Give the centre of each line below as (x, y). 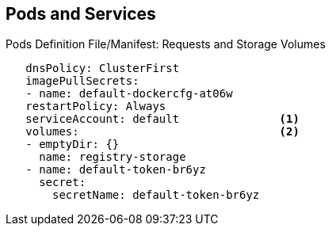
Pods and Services (81, 14)
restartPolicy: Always (96, 106)
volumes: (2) (162, 132)
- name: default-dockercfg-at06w (129, 94)
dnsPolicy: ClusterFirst (103, 68)
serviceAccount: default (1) (162, 119)
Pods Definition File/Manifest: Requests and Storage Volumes (166, 44)
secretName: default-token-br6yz (156, 195)
